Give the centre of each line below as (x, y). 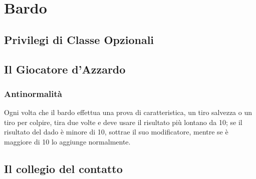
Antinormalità (33, 93)
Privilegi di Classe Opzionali (79, 39)
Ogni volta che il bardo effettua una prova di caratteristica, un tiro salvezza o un (128, 112)
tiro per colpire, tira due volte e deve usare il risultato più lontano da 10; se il (123, 122)
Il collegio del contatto (63, 168)
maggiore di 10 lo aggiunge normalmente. (67, 141)
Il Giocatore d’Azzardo (65, 69)
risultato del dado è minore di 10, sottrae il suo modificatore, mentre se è (116, 132)
